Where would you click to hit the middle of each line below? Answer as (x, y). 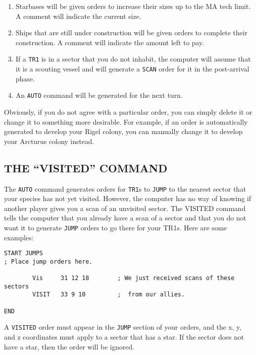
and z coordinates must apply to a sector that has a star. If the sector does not (124, 337)
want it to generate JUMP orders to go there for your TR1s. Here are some (116, 227)
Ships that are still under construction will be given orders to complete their (131, 33)
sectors (17, 286)
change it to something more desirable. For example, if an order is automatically (126, 121)
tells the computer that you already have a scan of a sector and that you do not (125, 218)
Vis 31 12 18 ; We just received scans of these (133, 278)
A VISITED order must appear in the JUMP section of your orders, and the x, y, (123, 327)
